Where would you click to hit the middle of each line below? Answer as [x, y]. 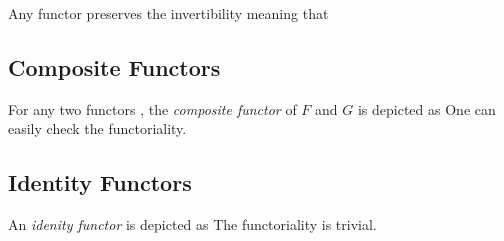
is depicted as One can [426, 108]
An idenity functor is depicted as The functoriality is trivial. [192, 224]
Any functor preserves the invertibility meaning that [168, 13]
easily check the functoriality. [97, 128]
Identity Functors [100, 182]
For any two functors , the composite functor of [152, 108]
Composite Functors [114, 66]
